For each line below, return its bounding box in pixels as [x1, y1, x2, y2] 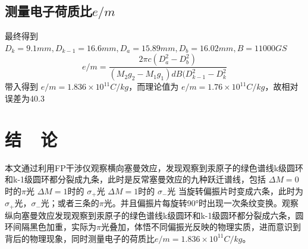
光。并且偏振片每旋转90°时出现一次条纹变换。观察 [103, 197, 299, 209]
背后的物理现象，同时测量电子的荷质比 [5, 232, 155, 244]
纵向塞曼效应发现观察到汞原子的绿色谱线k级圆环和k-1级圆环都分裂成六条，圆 [5, 209, 304, 221]
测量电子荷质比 [5, 2, 92, 20]
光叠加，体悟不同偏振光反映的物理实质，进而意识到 [100, 220, 301, 233]
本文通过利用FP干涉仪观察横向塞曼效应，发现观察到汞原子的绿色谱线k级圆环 [5, 161, 304, 174]
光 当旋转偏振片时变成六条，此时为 [167, 184, 303, 197]
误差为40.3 [5, 92, 45, 104]
